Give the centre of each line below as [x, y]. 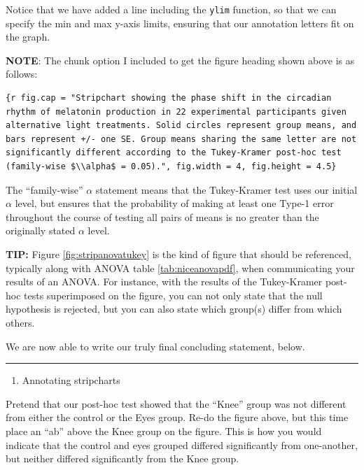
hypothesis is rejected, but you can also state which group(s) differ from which [174, 309]
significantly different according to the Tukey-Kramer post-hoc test [174, 153]
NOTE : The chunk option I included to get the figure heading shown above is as [180, 60]
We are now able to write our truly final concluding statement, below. [155, 346]
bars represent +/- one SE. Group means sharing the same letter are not [181, 139]
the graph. [28, 37]
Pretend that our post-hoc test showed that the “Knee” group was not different [176, 403]
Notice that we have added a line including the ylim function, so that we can [171, 9]
